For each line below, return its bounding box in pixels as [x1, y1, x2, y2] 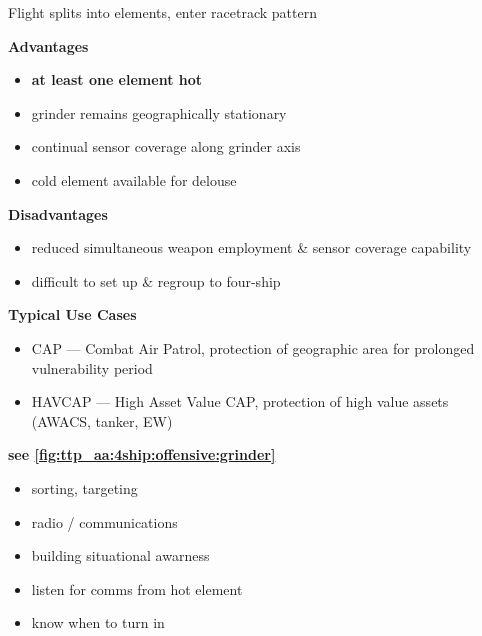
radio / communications [31, 511, 178, 532]
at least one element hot [31, 69, 203, 90]
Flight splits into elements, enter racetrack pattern [8, 2, 317, 22]
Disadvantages [8, 203, 108, 224]
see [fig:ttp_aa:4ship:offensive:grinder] [8, 444, 276, 465]
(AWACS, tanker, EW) [31, 410, 173, 431]
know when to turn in [31, 612, 165, 633]
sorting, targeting [31, 477, 138, 498]
